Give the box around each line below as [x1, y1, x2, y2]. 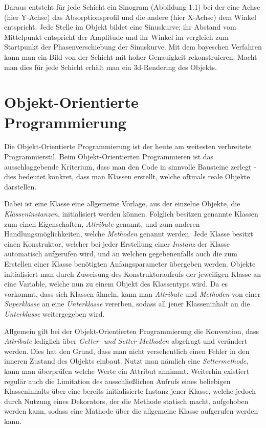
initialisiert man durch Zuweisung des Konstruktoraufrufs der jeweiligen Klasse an [4, 268, 261, 279]
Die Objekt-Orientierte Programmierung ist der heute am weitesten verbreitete [4, 141, 252, 152]
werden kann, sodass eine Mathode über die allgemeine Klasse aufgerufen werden [4, 406, 258, 416]
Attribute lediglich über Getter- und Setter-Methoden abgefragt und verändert [4, 336, 248, 346]
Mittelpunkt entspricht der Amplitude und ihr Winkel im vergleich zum [4, 31, 229, 42]
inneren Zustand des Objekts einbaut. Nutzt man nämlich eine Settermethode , [4, 355, 249, 366]
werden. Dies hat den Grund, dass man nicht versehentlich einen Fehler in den [4, 345, 250, 356]
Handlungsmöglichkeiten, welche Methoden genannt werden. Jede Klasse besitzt [4, 228, 253, 239]
